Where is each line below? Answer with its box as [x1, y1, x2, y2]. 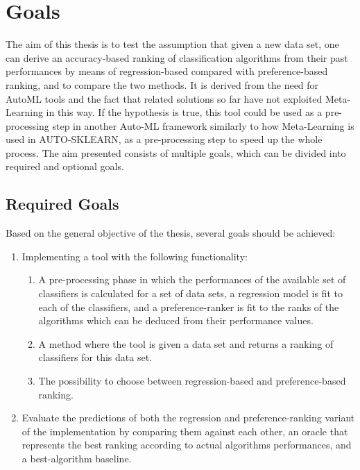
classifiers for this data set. [38, 350, 152, 364]
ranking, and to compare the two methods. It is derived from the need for [6, 77, 319, 92]
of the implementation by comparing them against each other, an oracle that [22, 423, 348, 438]
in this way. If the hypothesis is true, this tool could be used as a [46, 105, 323, 119]
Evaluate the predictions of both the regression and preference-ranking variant [22, 410, 355, 425]
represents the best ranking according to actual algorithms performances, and [22, 437, 352, 452]
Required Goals [6, 193, 119, 215]
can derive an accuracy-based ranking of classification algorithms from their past [6, 50, 348, 65]
